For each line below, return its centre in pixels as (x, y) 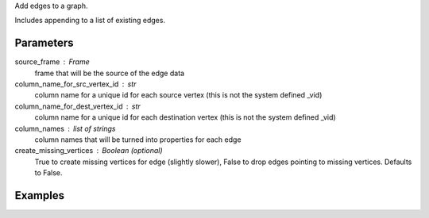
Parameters (44, 43)
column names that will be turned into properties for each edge (138, 140)
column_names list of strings (65, 128)
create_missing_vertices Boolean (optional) (89, 151)
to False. (48, 173)
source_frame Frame (52, 62)
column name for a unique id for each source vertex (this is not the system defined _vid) (178, 95)
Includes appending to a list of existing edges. (90, 21)
